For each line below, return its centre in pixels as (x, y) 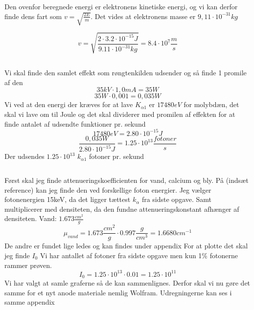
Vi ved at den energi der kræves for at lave (69, 104)
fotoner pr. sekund (116, 156)
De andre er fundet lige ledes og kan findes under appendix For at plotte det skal (126, 246)
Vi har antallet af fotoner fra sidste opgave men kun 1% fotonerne (139, 255)
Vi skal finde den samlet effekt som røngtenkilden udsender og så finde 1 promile (126, 73)
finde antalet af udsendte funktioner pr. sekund (75, 123)
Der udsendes (24, 156)
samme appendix (30, 302)
